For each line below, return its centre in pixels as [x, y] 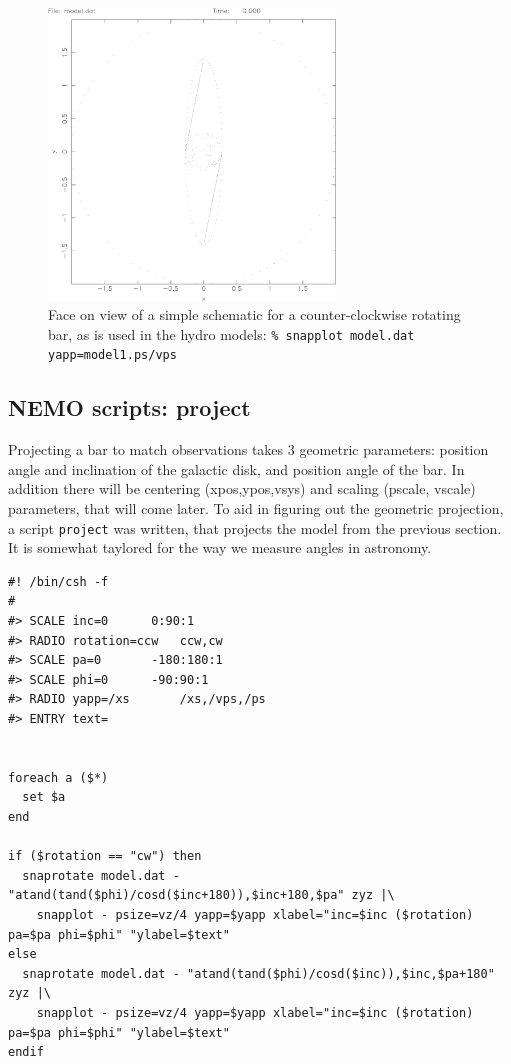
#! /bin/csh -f [58, 581]
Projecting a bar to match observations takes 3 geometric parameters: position [248, 449]
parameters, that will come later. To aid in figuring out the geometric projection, [256, 508]
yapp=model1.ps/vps [112, 355]
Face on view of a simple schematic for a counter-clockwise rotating [254, 314]
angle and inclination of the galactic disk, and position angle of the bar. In [236, 468]
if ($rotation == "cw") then [105, 856]
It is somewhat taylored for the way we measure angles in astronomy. [220, 547]
